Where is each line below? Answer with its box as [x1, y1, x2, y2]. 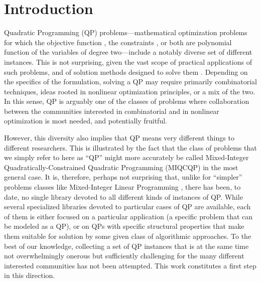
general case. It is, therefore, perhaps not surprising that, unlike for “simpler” [4, 172, 242, 182]
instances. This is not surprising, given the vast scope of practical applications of [4, 56, 252, 67]
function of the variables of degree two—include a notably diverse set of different [4, 47, 252, 57]
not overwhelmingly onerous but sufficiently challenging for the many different [4, 250, 244, 261]
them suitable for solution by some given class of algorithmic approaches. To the [4, 231, 251, 241]
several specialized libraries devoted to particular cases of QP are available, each [4, 201, 251, 212]
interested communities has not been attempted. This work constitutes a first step [4, 260, 256, 270]
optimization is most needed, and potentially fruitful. [4, 115, 167, 126]
